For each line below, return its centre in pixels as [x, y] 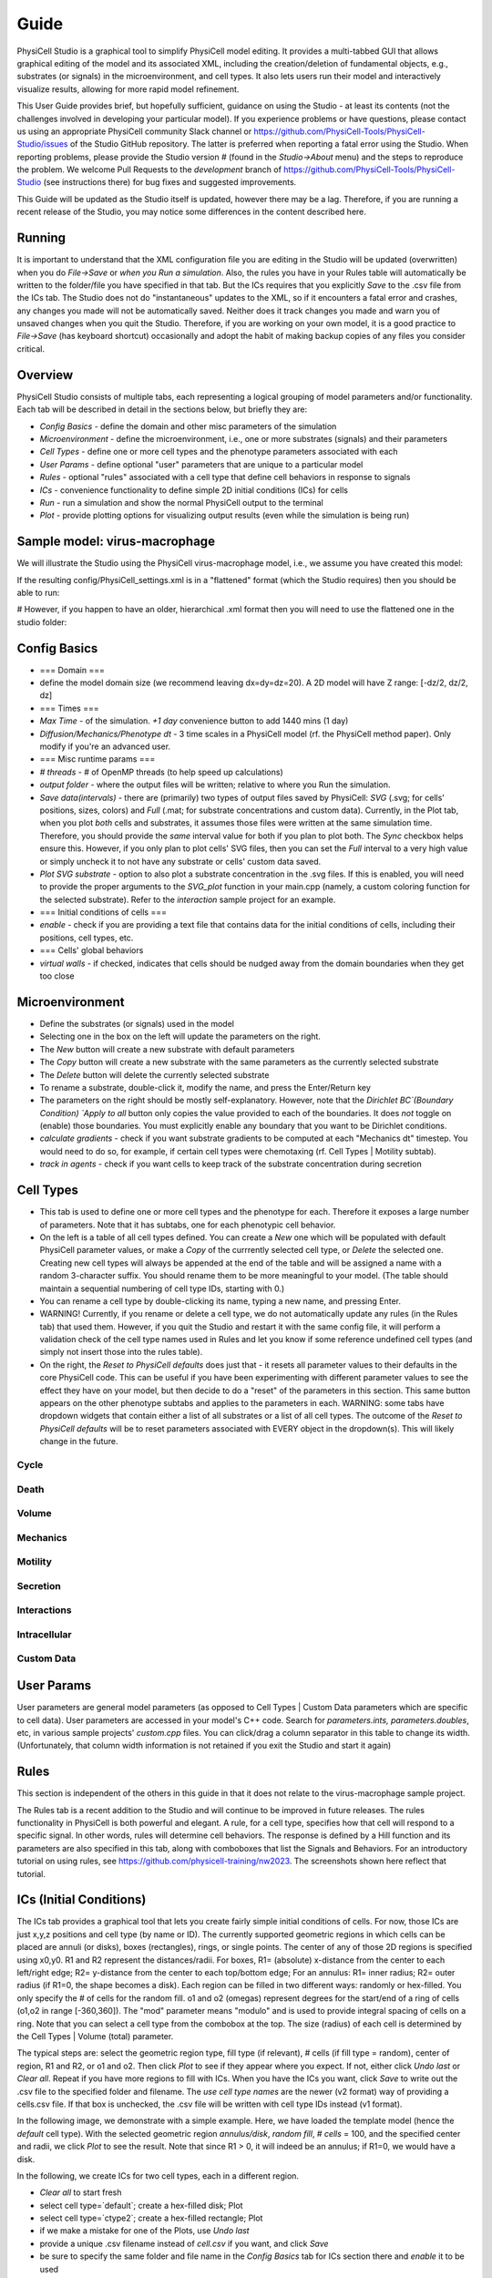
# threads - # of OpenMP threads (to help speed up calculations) [162, 772]
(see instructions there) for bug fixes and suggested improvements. [170, 182]
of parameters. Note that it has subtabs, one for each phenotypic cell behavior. [188, 1225]
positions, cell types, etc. [87, 938]
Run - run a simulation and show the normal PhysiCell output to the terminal [181, 502]
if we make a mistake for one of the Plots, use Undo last [144, 2231]
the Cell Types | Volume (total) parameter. [95, 2036]
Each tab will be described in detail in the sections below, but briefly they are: [162, 409]
